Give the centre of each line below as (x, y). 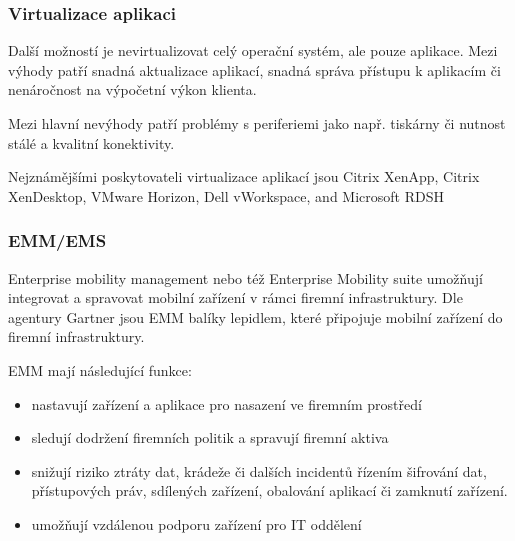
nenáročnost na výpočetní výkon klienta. (132, 89)
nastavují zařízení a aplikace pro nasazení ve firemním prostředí (226, 403)
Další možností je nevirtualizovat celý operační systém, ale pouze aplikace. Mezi (253, 50)
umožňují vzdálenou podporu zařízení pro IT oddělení (196, 523)
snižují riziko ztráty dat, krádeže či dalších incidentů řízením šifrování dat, (259, 470)
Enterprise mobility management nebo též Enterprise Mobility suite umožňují (245, 277)
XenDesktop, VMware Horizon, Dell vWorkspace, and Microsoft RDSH (226, 195)
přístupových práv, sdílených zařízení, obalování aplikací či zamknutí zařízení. (269, 490)
